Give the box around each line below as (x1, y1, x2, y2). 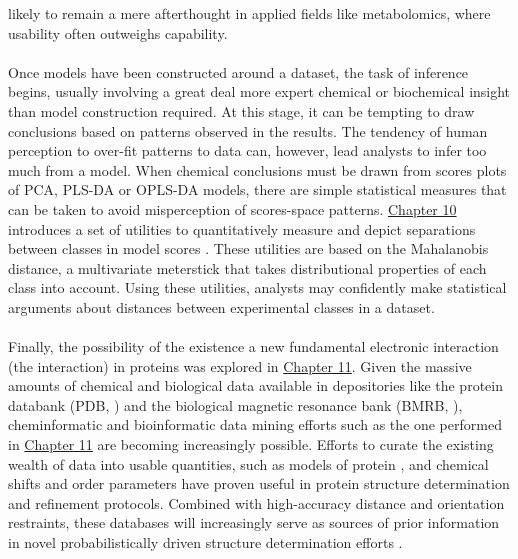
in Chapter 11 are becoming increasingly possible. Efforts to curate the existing (8, 434, 494, 455)
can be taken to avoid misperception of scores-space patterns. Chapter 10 (8, 198, 457, 219)
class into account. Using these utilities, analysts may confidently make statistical (8, 277, 507, 298)
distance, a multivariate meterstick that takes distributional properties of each (8, 257, 487, 278)
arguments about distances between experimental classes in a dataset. (8, 296, 435, 317)
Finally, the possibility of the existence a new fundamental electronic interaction (8, 336, 499, 357)
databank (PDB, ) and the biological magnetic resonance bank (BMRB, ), (8, 394, 463, 415)
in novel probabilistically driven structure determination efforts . (8, 532, 403, 553)
